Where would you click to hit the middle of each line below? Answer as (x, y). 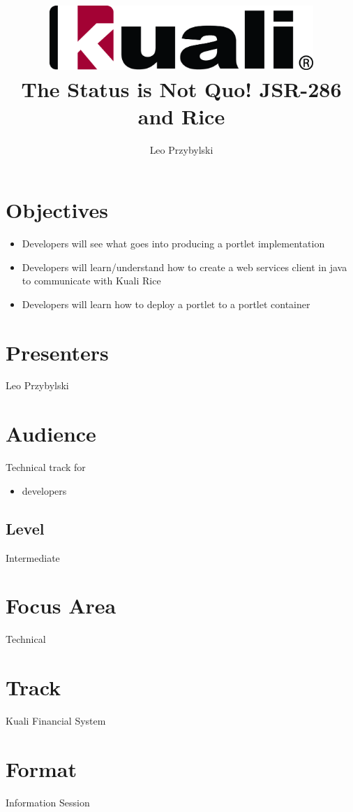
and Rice (181, 116)
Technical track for (46, 467)
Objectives (57, 210)
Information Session (48, 802)
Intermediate (33, 557)
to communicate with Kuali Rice (91, 281)
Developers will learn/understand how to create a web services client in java (185, 267)
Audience (51, 434)
